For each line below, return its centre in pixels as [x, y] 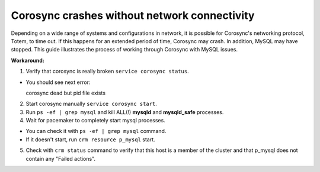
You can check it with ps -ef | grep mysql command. [96, 131]
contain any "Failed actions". [61, 158]
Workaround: [28, 60]
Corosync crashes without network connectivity [133, 15]
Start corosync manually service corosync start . [91, 104]
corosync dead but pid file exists [66, 93]
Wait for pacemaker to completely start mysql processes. [95, 121]
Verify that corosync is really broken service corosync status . [107, 72]
